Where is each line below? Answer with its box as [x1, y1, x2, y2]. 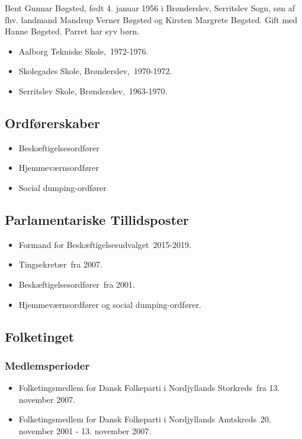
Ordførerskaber [5, 113, 101, 132]
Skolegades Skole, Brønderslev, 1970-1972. [18, 65, 172, 77]
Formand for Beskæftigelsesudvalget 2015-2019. [18, 238, 191, 250]
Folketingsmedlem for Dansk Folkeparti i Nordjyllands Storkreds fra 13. [18, 381, 280, 394]
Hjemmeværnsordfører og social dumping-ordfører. [18, 298, 201, 310]
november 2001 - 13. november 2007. [18, 424, 152, 437]
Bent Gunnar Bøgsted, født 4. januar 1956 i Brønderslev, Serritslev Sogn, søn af [5, 2, 295, 14]
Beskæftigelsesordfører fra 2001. [18, 278, 135, 290]
